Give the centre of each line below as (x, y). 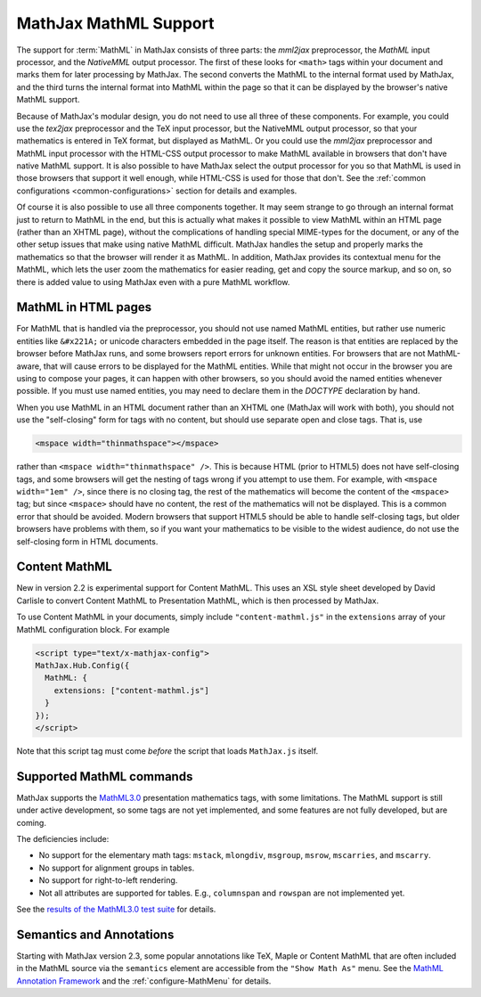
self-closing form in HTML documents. (87, 541)
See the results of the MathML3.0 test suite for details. (116, 909)
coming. (31, 822)
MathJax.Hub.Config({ (82, 665)
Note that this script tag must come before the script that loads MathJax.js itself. (167, 751)
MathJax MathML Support (115, 23)
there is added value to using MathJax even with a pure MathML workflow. (153, 282)
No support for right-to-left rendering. (108, 880)
